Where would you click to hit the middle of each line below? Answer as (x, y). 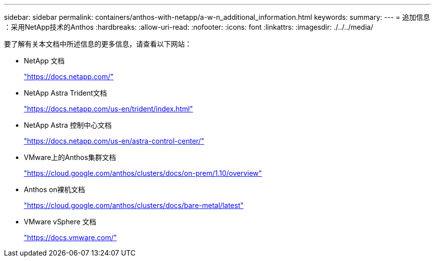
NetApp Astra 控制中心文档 (68, 125)
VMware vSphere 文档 (60, 222)
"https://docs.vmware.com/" (71, 237)
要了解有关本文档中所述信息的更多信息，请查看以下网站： (98, 44)
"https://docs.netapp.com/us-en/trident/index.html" (109, 109)
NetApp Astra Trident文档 (66, 93)
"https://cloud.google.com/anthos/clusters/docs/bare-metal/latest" (134, 205)
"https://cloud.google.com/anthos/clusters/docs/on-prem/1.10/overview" (143, 173)
